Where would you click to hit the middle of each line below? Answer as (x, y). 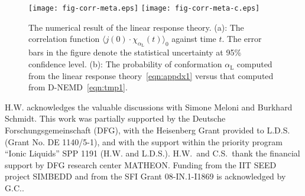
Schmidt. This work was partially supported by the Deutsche (115, 118)
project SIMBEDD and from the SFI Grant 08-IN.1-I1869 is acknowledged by (145, 176)
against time (194, 39)
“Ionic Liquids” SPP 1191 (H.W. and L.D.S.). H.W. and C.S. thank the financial (152, 153)
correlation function (64, 39)
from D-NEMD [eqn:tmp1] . (78, 87)
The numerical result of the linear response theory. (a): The (136, 27)
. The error (242, 39)
